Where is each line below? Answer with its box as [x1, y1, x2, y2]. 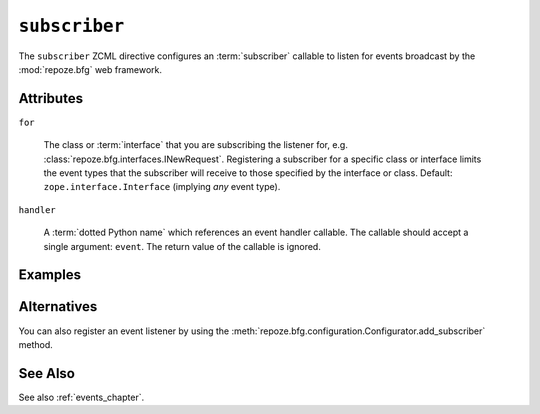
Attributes [18, 90, 84, 107]
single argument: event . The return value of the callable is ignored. [43, 240, 322, 252]
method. [18, 338, 54, 350]
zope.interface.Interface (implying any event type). [43, 181, 281, 193]
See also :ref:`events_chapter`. [18, 391, 145, 403]
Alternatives [18, 298, 98, 315]
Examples [18, 266, 82, 284]
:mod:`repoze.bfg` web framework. [18, 63, 163, 75]
